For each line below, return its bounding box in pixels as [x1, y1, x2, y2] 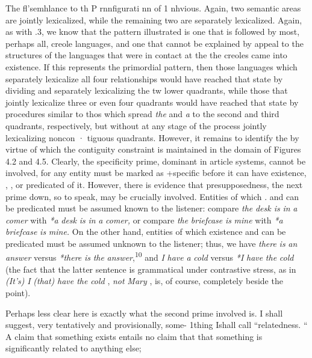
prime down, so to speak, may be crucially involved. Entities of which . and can [5, 190, 299, 202]
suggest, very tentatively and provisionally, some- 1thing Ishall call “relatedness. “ [5, 318, 308, 331]
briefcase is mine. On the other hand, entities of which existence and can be [5, 225, 286, 238]
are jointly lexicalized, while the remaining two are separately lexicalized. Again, [5, 13, 302, 26]
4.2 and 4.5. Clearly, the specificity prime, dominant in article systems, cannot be [5, 154, 306, 167]
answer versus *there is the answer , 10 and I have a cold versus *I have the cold [5, 249, 294, 264]
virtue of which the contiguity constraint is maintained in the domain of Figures [5, 143, 301, 156]
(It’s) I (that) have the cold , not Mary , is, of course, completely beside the [5, 275, 283, 287]
